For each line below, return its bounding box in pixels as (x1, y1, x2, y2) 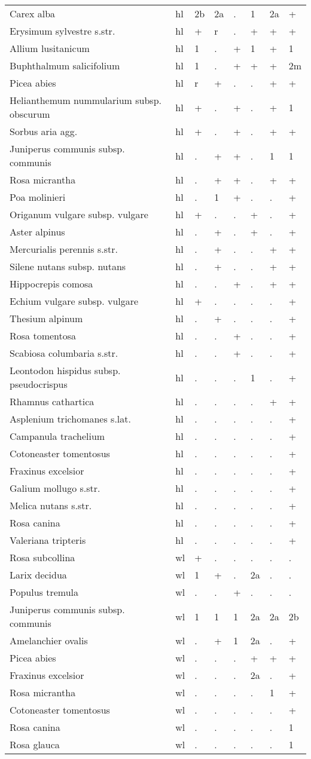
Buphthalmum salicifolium (10, 59, 120, 72)
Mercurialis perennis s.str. (10, 242, 118, 256)
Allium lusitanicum (10, 41, 90, 55)
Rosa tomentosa (10, 329, 77, 342)
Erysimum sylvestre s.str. (10, 24, 115, 38)
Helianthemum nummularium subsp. (10, 93, 162, 107)
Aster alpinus (10, 225, 65, 238)
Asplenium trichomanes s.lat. (10, 412, 131, 426)
